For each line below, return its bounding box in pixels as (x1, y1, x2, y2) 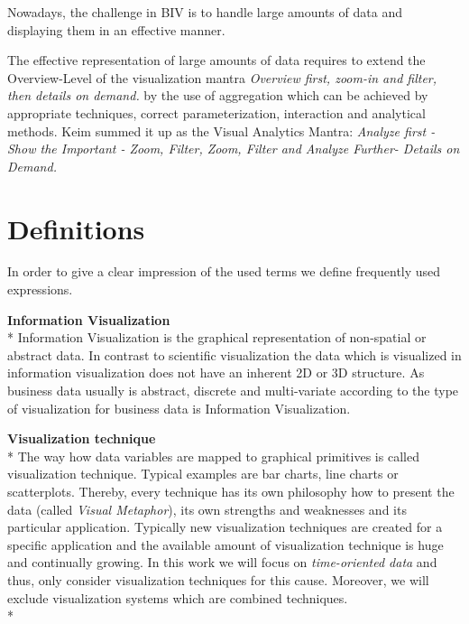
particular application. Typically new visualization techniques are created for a (7, 517, 443, 536)
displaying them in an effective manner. (7, 20, 225, 39)
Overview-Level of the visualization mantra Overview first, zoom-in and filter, (7, 68, 437, 87)
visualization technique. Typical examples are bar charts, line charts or (7, 464, 399, 483)
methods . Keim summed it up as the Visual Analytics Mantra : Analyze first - (7, 121, 436, 140)
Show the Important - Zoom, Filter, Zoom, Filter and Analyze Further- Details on (7, 139, 460, 158)
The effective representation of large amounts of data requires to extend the (7, 51, 426, 70)
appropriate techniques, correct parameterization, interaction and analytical (7, 103, 426, 122)
